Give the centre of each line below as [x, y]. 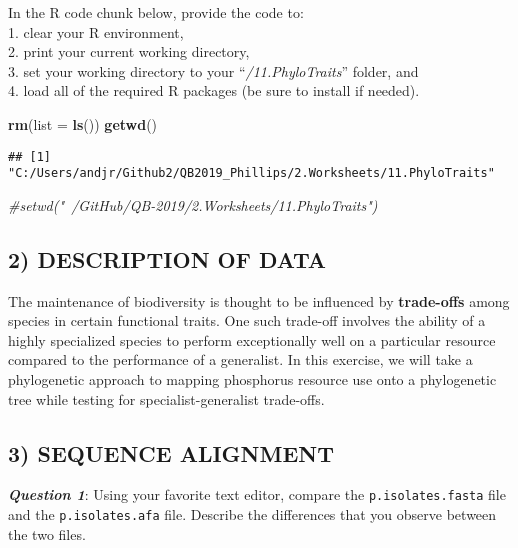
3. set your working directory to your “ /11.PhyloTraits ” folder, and [213, 70]
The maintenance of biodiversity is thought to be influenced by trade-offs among [259, 300]
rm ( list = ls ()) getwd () [83, 123]
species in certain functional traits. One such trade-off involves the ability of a [247, 320]
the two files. [47, 533]
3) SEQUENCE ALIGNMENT [171, 452]
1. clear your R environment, [96, 31]
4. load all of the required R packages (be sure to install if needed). [214, 90]
